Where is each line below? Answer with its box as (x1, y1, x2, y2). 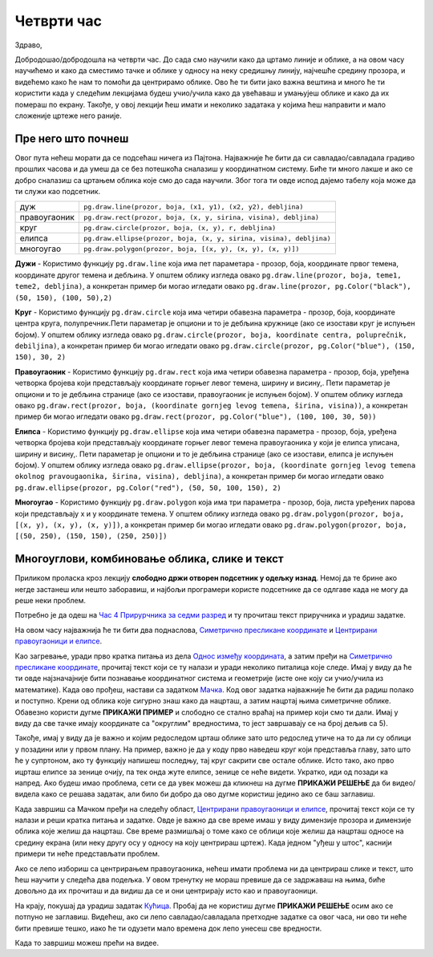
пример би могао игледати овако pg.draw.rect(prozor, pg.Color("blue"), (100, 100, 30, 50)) (14, 412, 377, 421)
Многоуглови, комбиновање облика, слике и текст (14, 552, 284, 566)
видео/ (391, 778, 416, 788)
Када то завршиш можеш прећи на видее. (14, 938, 160, 947)
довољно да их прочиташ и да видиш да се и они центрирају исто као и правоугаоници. (14, 886, 318, 896)
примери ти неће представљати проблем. (14, 849, 160, 858)
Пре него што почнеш (14, 132, 129, 145)
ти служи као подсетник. (14, 186, 101, 196)
